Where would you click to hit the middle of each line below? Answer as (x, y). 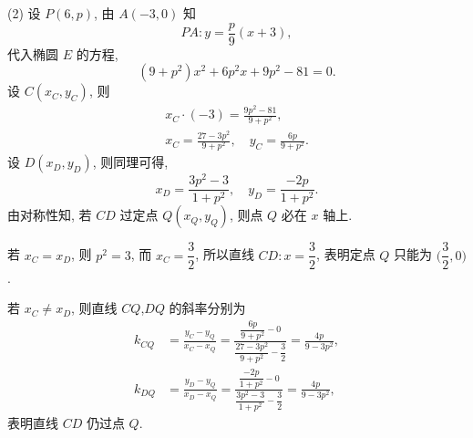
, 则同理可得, (130, 162)
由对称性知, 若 (50, 215)
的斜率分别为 (207, 308)
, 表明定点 (346, 254)
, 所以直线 (225, 254)
